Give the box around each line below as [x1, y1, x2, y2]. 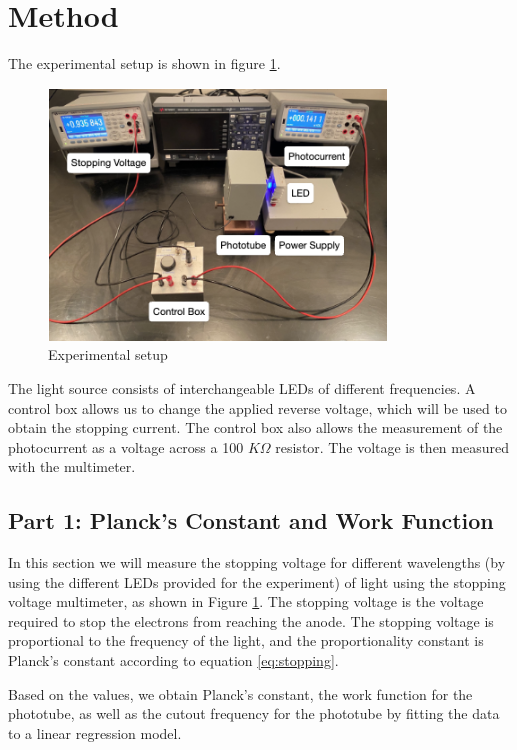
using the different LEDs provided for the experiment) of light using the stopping [8, 571, 506, 592]
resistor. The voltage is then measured [275, 436, 509, 457]
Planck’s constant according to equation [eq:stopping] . [8, 650, 339, 671]
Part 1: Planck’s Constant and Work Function [8, 505, 494, 536]
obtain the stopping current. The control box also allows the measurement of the [8, 417, 503, 438]
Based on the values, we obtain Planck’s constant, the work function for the [8, 683, 473, 704]
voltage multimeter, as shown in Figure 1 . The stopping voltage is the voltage [8, 591, 484, 612]
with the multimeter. [8, 456, 136, 477]
